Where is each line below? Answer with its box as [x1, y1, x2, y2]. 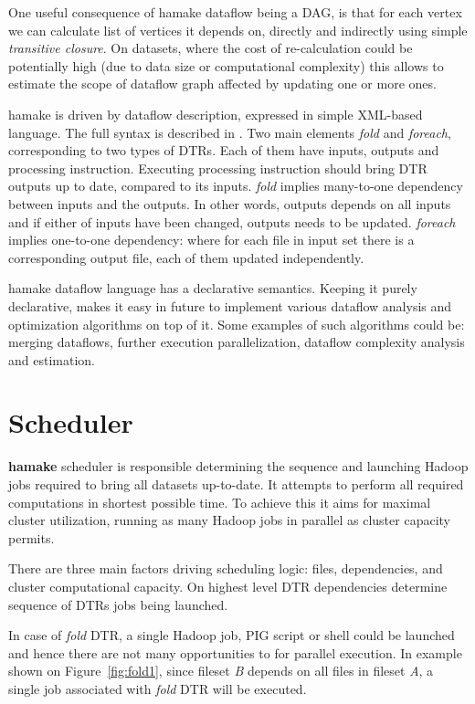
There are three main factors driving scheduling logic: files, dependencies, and [8, 559, 443, 578]
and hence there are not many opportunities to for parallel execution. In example [8, 643, 462, 662]
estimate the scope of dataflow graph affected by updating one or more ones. [8, 74, 437, 93]
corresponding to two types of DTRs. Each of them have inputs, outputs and [8, 141, 439, 160]
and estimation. [8, 350, 95, 369]
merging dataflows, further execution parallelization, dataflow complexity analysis [8, 332, 465, 352]
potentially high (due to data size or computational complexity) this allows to [8, 56, 444, 75]
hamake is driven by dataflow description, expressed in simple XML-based [8, 104, 423, 123]
